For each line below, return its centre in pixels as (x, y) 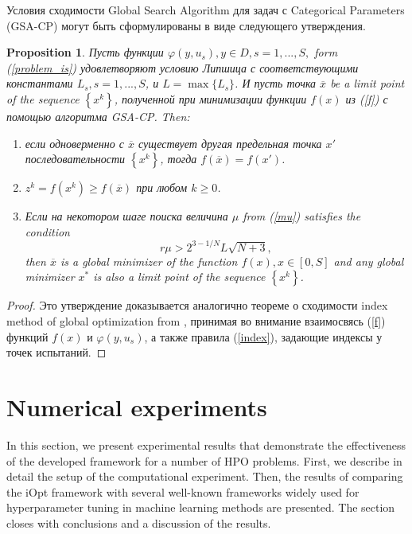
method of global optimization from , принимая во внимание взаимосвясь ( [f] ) (196, 321)
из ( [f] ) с (367, 98)
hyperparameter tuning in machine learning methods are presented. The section (201, 507)
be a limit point (367, 83)
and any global (369, 261)
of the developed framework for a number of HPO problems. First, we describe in (204, 460)
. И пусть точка (276, 83)
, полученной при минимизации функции (210, 98)
